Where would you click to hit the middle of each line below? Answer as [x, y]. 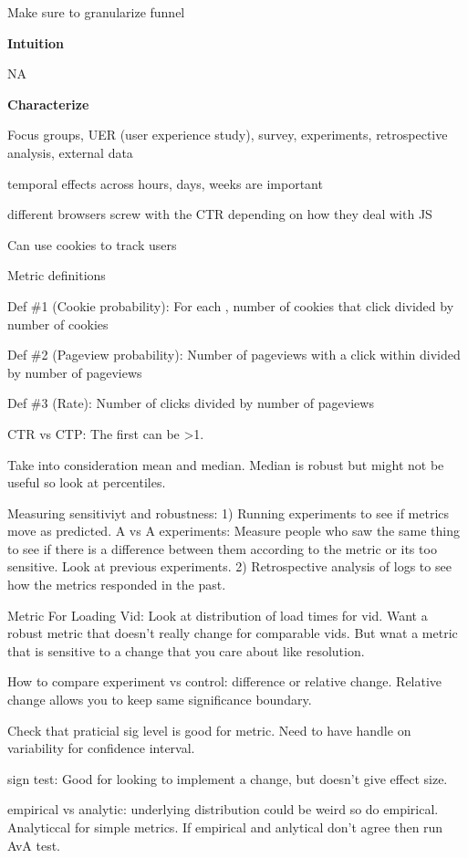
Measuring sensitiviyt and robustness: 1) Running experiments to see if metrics [229, 513]
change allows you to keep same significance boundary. [160, 700]
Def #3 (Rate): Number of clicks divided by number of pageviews [191, 403]
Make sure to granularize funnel [96, 12]
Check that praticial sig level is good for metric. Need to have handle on [209, 730]
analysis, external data [70, 152]
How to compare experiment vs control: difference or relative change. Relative [225, 681]
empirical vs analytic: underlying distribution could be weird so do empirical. [223, 809]
